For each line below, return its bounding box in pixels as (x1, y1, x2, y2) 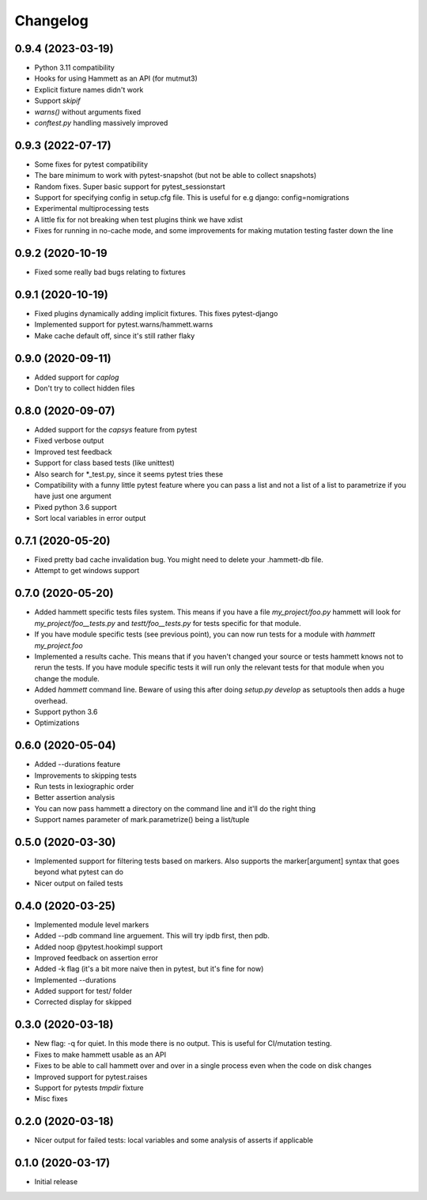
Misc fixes (34, 1094, 68, 1104)
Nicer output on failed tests (34, 878, 123, 888)
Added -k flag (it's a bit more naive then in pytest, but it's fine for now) (34, 964, 264, 974)
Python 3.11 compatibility (34, 63, 115, 73)
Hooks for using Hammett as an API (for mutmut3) (34, 74, 198, 83)
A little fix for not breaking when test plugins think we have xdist (34, 214, 244, 225)
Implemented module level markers (34, 919, 149, 929)
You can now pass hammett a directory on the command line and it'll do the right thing (34, 803, 316, 813)
